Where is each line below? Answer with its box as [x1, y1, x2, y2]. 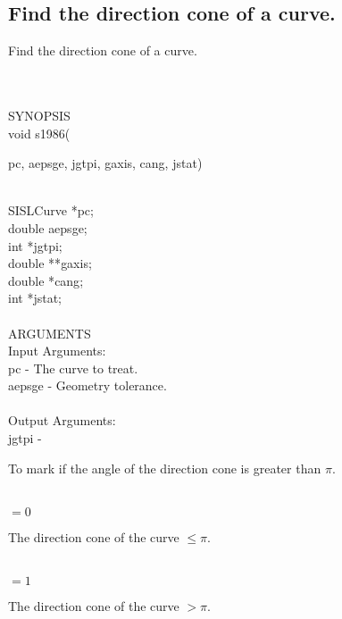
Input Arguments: [8, 341, 106, 360]
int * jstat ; [8, 289, 63, 307]
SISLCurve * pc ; [8, 201, 94, 220]
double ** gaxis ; [8, 254, 92, 272]
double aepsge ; [8, 218, 88, 237]
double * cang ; [8, 271, 84, 289]
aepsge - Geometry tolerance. [8, 376, 167, 395]
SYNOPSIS [8, 105, 71, 124]
